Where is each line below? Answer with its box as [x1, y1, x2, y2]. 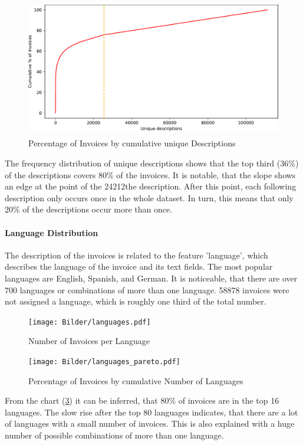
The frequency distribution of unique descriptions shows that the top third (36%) [5, 156, 299, 169]
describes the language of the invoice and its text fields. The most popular [5, 260, 273, 273]
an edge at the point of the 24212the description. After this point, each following [5, 180, 297, 192]
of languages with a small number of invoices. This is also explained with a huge [5, 417, 295, 430]
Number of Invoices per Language [28, 335, 150, 347]
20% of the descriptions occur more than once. [5, 203, 173, 215]
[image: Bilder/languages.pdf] [28, 318, 151, 326]
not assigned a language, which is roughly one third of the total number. [5, 295, 266, 307]
